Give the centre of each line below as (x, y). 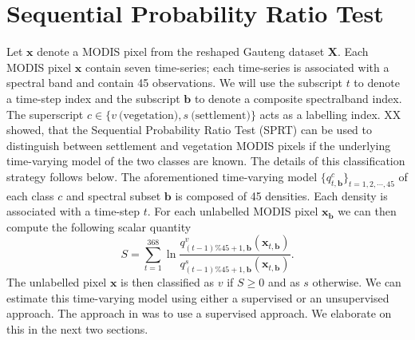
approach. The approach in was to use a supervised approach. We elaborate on (199, 313)
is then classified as (168, 282)
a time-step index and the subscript (93, 98)
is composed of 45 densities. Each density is (281, 195)
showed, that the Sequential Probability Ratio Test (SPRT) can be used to (190, 130)
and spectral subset (114, 195)
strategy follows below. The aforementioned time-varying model (162, 176)
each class (30, 195)
